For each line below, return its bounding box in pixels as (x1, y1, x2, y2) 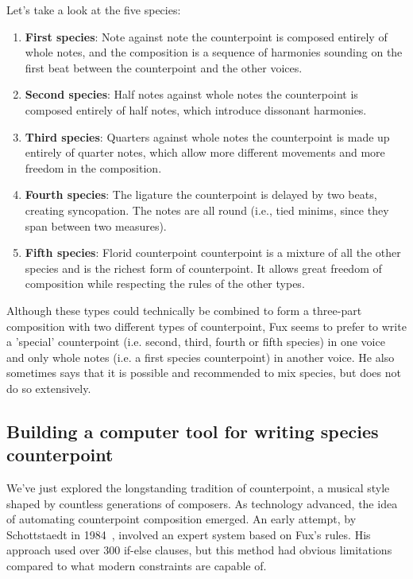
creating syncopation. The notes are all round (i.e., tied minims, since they (25, 201, 389, 218)
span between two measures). (25, 217, 167, 234)
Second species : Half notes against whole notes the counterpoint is (25, 86, 358, 103)
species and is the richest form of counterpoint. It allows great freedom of (25, 259, 382, 276)
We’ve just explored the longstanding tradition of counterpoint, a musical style (6, 480, 390, 496)
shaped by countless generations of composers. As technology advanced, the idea (6, 495, 398, 511)
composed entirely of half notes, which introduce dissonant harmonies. (25, 101, 367, 118)
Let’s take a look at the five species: (6, 2, 181, 17)
